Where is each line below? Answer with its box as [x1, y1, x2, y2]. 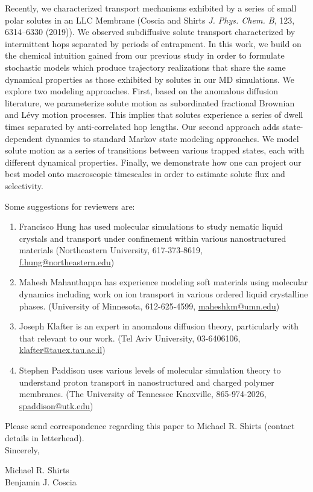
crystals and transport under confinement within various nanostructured [19, 231, 286, 244]
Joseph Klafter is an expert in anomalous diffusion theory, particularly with [19, 320, 299, 332]
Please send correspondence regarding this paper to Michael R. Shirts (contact [5, 419, 295, 432]
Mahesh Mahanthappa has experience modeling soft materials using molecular [19, 276, 308, 288]
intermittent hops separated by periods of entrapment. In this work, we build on [5, 37, 302, 50]
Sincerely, [5, 443, 40, 456]
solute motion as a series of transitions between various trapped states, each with [5, 144, 305, 157]
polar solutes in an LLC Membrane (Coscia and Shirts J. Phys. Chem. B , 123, [5, 13, 295, 26]
